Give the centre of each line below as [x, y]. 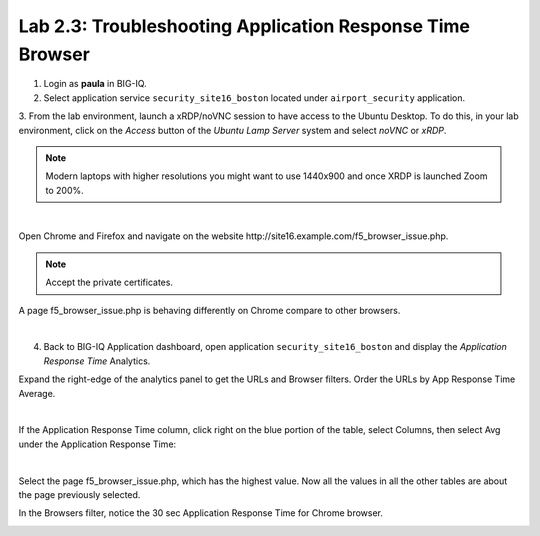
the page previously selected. [79, 494]
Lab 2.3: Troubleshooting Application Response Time [244, 26]
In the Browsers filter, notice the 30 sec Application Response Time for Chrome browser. [201, 513]
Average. [37, 393]
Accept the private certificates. [109, 282]
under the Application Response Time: [97, 444]
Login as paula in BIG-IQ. [95, 84]
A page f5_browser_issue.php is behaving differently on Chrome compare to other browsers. [209, 310]
